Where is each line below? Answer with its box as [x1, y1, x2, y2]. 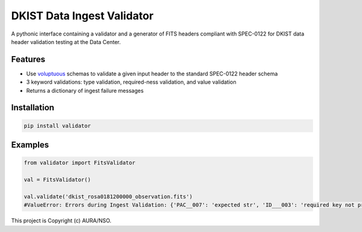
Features [11, 54, 45, 64]
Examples [11, 140, 49, 150]
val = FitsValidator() [24, 177, 91, 183]
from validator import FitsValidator [24, 160, 136, 166]
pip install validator [24, 122, 91, 129]
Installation [11, 102, 54, 113]
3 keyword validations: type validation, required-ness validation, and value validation [26, 78, 237, 86]
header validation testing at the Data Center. [11, 38, 121, 45]
